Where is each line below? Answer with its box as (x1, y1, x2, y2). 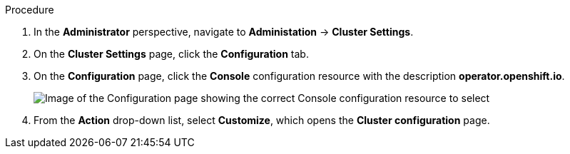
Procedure (5, 4, 54, 16)
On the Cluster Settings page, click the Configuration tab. (34, 48, 309, 60)
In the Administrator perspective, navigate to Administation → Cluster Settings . (34, 26, 414, 38)
